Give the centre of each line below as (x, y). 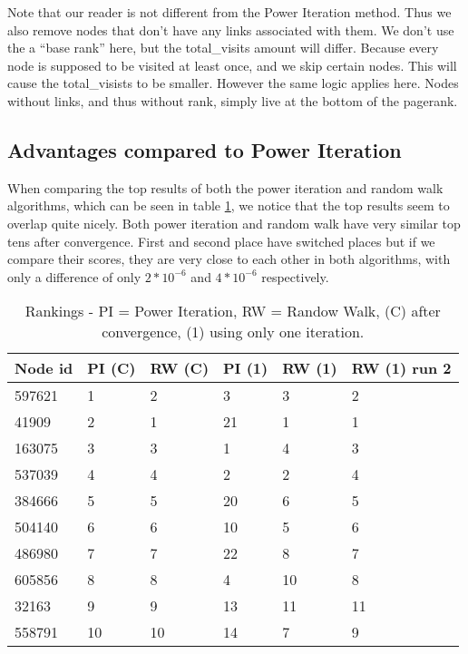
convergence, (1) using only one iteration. (233, 332)
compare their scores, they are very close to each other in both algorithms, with (229, 259)
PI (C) (112, 368)
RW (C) (180, 368)
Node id (44, 368)
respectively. (295, 276)
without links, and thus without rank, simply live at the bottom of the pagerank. (233, 100)
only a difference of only (74, 276)
